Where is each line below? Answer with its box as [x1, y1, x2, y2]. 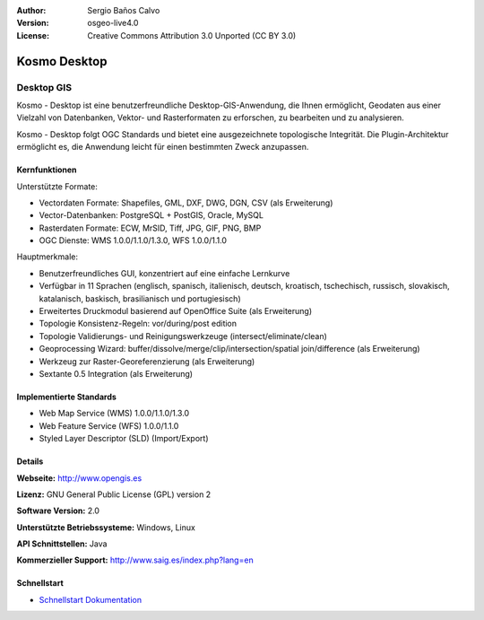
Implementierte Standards [16, 391, 117, 402]
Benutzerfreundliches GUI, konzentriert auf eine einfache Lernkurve [39, 267, 290, 278]
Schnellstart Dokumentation [39, 594, 143, 605]
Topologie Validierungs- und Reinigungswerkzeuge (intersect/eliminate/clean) [39, 330, 327, 341]
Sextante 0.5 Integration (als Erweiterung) [39, 368, 193, 379]
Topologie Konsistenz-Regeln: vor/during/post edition [39, 319, 238, 329]
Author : [16, 5, 47, 15]
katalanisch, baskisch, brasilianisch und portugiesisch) [39, 293, 241, 304]
